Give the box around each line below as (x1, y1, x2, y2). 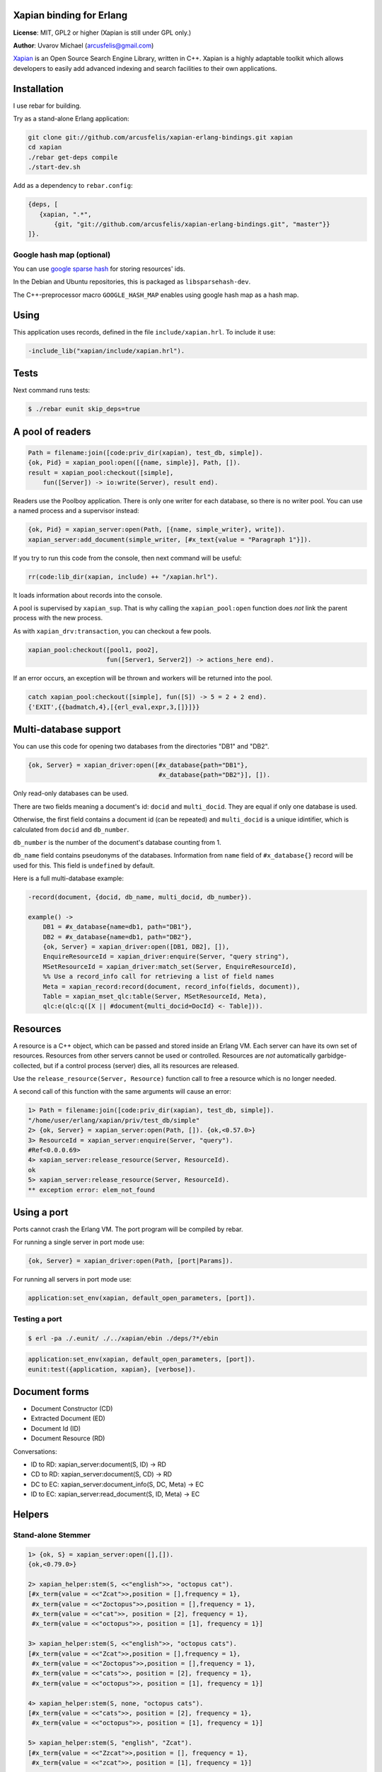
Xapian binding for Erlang (13, 9, 128, 21)
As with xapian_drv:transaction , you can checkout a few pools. (13, 627, 212, 635)
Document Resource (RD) (30, 1434, 105, 1442)
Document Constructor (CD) (30, 1404, 113, 1413)
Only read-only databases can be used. (13, 789, 129, 797)
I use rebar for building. (13, 101, 81, 110)
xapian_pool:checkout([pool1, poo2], (28, 646, 159, 654)
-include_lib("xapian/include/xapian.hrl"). (28, 347, 185, 354)
